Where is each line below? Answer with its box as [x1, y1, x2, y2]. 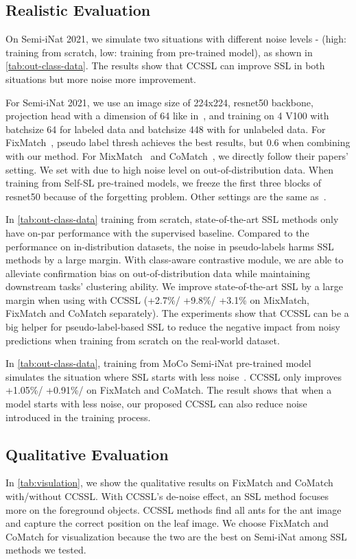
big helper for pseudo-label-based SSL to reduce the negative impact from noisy [5, 320, 340, 334]
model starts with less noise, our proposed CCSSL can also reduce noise [5, 396, 307, 411]
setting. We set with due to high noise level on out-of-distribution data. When [5, 162, 333, 176]
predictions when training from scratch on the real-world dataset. [5, 333, 280, 347]
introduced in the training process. [5, 409, 151, 424]
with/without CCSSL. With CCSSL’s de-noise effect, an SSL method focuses [5, 489, 329, 503]
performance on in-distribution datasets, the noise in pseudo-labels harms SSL [5, 239, 334, 253]
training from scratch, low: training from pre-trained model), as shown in [5, 45, 313, 59]
